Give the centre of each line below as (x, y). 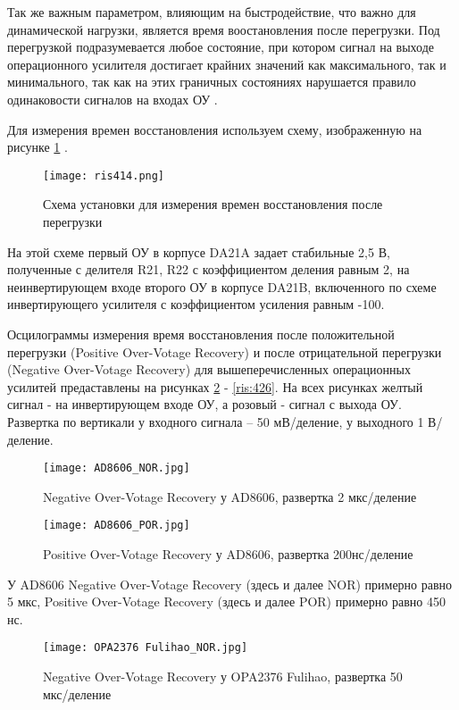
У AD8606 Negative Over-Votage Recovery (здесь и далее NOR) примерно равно (230, 584)
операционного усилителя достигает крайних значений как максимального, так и (227, 64)
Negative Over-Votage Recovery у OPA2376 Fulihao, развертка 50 (223, 677)
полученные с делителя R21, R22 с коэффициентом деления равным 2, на (209, 269)
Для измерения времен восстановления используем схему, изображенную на (215, 129)
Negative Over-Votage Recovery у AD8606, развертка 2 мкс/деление (230, 496)
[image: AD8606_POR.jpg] (117, 526)
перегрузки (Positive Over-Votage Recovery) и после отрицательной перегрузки (225, 351)
